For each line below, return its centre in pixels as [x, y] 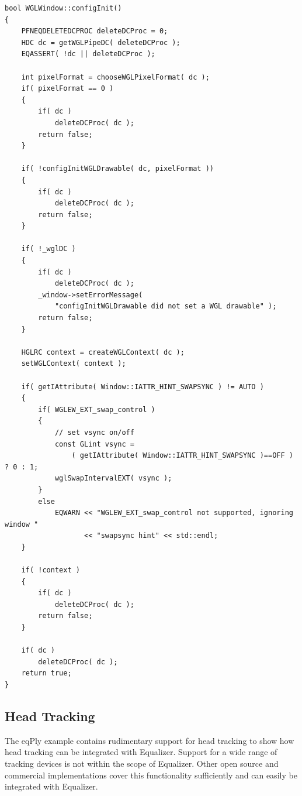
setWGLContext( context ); [74, 364]
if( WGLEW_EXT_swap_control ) [97, 409]
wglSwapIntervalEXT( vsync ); [113, 478]
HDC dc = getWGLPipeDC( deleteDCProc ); [101, 42]
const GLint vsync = [94, 444]
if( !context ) [51, 570]
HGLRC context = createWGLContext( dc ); [103, 352]
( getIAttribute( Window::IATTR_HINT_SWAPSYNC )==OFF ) [182, 456]
